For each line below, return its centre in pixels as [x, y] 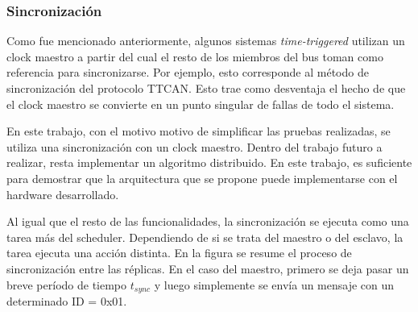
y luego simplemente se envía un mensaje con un [274, 284]
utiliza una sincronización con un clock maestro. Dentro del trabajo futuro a [195, 146]
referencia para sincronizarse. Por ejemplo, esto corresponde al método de [188, 72]
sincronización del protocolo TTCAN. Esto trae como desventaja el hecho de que [206, 88]
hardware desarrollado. [63, 194]
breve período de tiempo [67, 284]
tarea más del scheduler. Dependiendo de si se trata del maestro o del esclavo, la [205, 237]
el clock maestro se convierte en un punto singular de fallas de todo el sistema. [201, 104]
